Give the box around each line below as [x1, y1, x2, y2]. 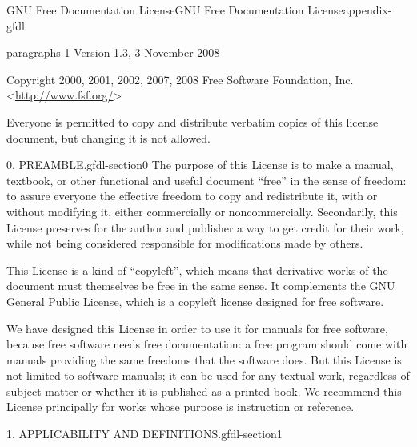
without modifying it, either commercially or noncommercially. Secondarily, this [6, 203, 398, 219]
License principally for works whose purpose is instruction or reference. [6, 398, 355, 415]
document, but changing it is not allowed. [6, 129, 211, 146]
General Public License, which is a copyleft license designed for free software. [6, 292, 384, 309]
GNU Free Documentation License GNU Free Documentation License [6, 2, 343, 18]
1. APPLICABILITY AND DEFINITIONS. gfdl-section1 [6, 425, 283, 442]
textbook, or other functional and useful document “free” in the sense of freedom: [6, 171, 407, 188]
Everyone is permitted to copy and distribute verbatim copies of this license [6, 113, 379, 130]
